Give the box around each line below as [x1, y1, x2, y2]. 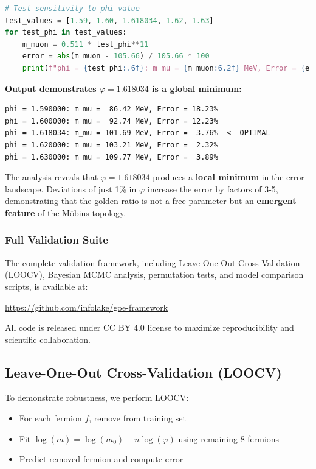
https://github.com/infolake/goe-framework [5, 300, 168, 313]
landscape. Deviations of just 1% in [5, 182, 137, 195]
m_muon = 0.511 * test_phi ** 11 [22, 40, 149, 49]
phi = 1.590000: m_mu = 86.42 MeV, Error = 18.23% [5, 105, 218, 114]
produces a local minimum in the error [153, 171, 304, 183]
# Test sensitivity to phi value [5, 4, 140, 13]
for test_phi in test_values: [5, 28, 127, 37]
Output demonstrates [5, 82, 97, 94]
